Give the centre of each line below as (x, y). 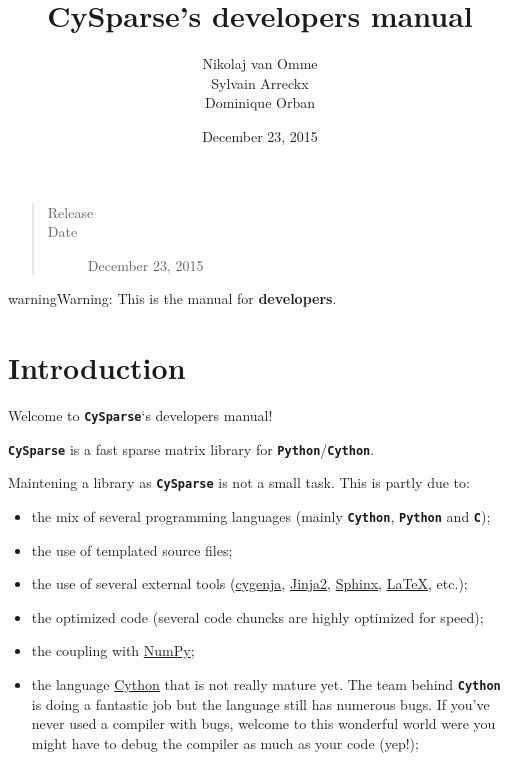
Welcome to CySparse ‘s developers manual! (140, 415)
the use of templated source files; (132, 549)
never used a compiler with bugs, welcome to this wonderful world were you (263, 723)
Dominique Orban (260, 102)
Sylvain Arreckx (260, 82)
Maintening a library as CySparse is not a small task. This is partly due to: (239, 482)
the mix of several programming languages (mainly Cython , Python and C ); (261, 515)
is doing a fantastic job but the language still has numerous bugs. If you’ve (260, 703)
